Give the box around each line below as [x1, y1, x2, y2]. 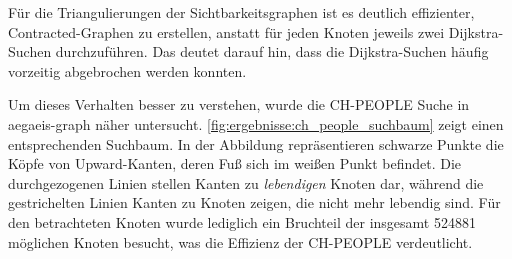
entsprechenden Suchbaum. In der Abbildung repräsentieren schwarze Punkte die [8, 133, 504, 154]
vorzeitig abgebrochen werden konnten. [8, 60, 247, 81]
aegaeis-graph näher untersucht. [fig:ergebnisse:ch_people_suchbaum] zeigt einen [8, 113, 504, 134]
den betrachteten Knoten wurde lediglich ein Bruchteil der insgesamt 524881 [8, 211, 476, 232]
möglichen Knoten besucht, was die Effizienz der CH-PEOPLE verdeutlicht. [8, 231, 473, 252]
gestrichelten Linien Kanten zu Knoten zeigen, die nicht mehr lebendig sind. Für [8, 192, 501, 213]
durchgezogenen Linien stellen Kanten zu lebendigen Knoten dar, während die [8, 172, 484, 193]
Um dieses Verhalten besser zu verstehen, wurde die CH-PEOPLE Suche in [8, 94, 470, 115]
